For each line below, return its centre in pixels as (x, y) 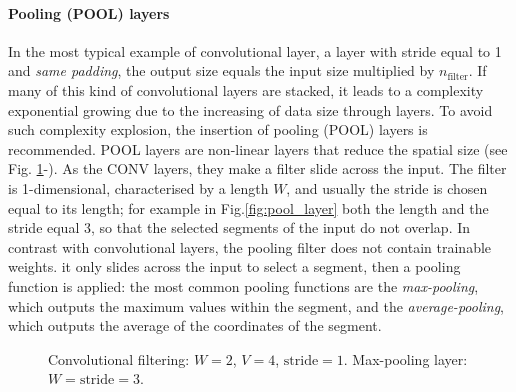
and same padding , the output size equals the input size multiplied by (221, 70)
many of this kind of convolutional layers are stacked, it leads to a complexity (246, 89)
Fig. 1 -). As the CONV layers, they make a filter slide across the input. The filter (257, 168)
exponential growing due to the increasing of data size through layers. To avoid (250, 109)
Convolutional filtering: (119, 358)
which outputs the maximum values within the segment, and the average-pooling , (256, 305)
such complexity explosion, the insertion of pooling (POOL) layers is (218, 129)
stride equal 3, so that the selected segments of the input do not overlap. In (239, 227)
